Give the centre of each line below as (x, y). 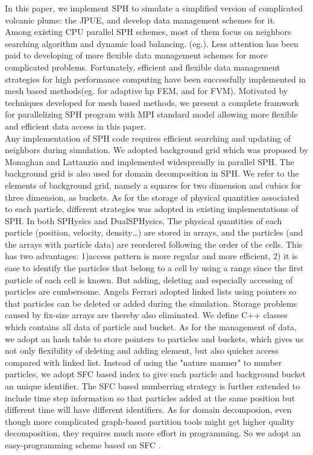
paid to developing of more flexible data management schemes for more (136, 55)
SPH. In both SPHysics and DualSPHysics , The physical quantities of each (144, 220)
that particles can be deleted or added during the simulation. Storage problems (151, 303)
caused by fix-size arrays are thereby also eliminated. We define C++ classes (146, 315)
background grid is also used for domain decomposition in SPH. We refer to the (152, 173)
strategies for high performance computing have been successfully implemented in (156, 79)
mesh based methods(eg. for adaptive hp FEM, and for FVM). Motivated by (147, 91)
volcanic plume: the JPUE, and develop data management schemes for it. (140, 20)
